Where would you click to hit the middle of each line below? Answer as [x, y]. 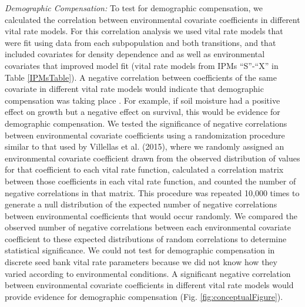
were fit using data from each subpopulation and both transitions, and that [140, 42]
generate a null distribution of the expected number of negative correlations [141, 204]
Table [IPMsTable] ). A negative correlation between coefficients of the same [141, 77]
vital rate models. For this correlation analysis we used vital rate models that [144, 31]
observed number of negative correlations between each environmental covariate [148, 227]
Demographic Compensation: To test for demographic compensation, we [134, 8]
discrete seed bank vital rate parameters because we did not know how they [141, 262]
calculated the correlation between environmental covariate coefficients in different [152, 19]
